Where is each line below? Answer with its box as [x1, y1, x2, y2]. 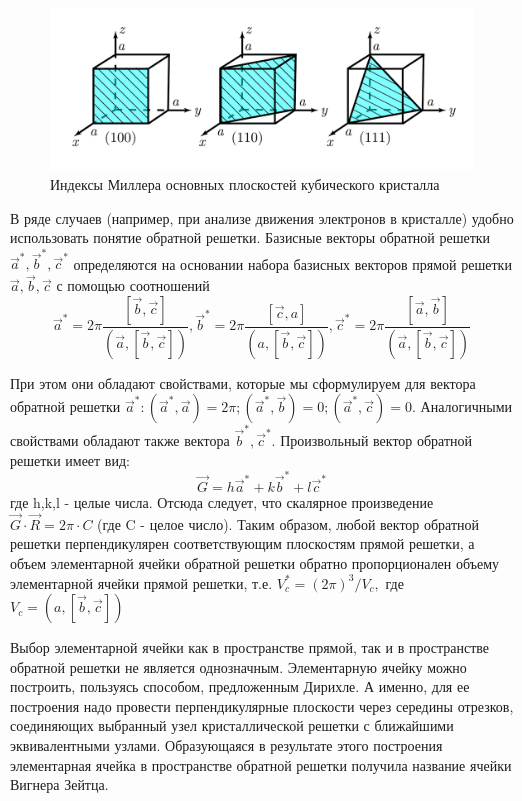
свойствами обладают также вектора [10, 430, 230, 450]
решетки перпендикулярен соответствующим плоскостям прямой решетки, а [10, 533, 475, 554]
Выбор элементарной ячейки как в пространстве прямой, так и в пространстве [10, 637, 490, 658]
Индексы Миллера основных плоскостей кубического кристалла [50, 173, 440, 194]
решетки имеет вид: [10, 449, 130, 470]
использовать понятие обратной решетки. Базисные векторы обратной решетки [10, 227, 491, 248]
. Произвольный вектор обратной [271, 430, 473, 450]
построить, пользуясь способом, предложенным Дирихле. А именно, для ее [10, 676, 470, 697]
